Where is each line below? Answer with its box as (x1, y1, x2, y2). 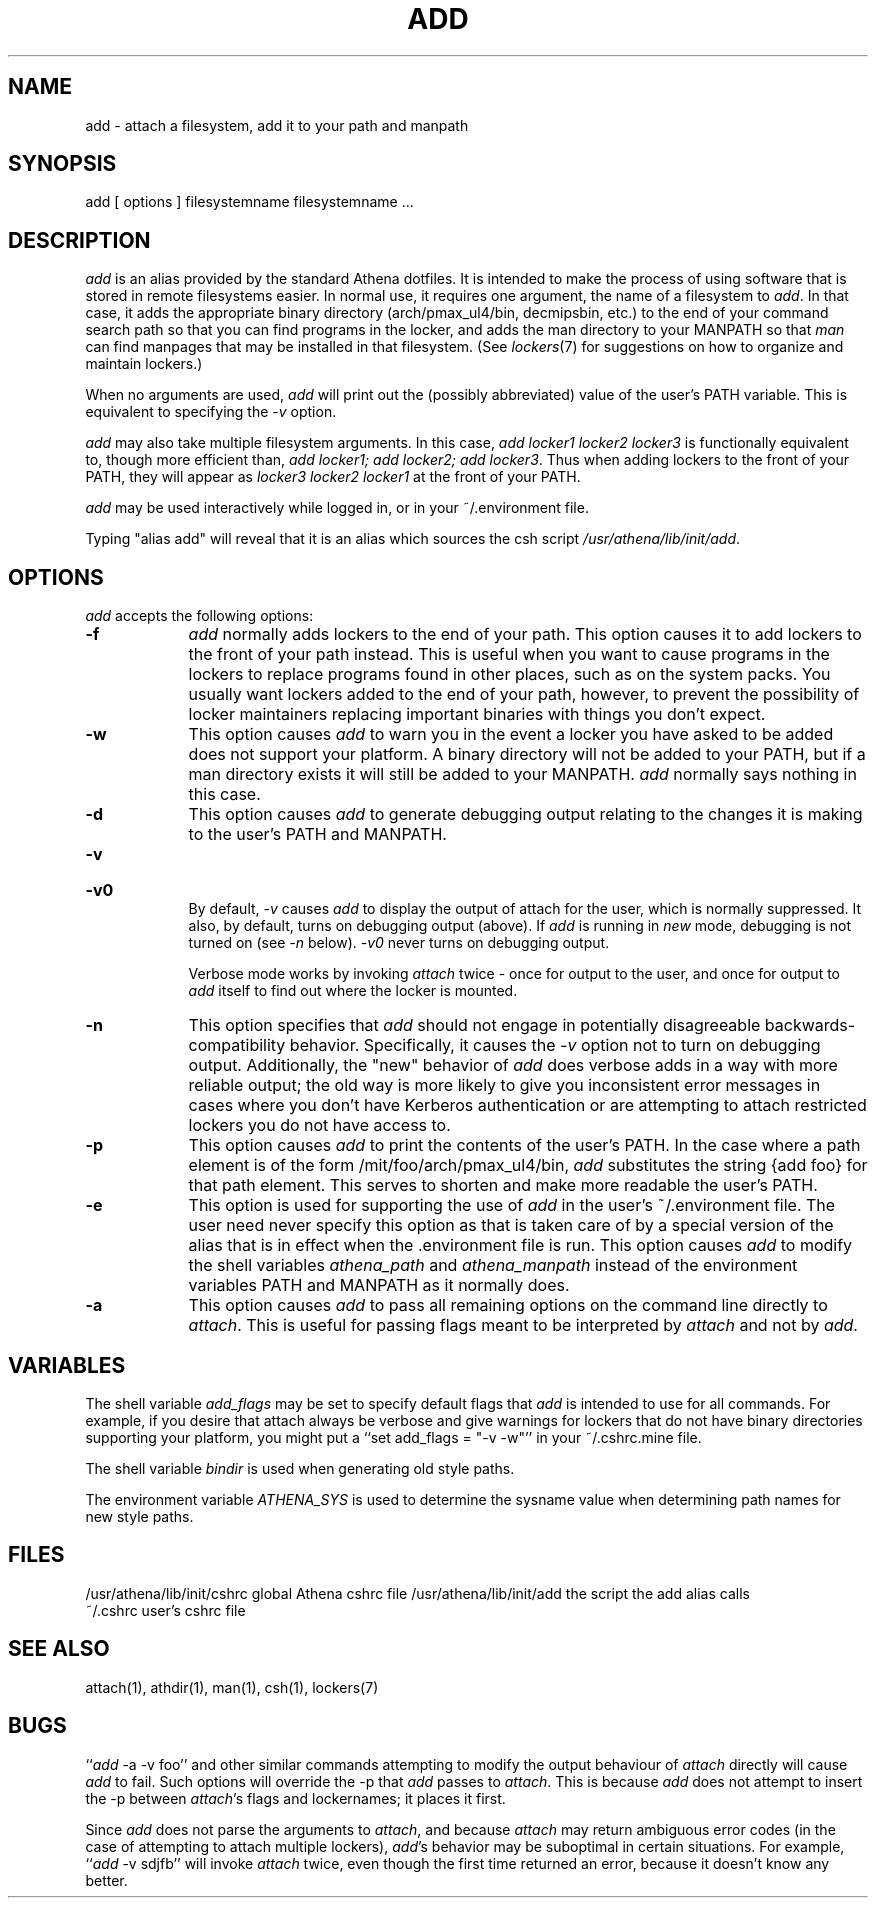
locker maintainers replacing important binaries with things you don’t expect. (188, 704, 766, 725)
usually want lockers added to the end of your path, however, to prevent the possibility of (188, 684, 860, 705)
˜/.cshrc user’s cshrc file (85, 1601, 246, 1619)
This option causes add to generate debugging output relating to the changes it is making (188, 804, 863, 825)
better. (85, 1871, 128, 1889)
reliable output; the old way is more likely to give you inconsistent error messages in (188, 1075, 821, 1096)
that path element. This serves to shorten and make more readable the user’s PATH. (188, 1175, 818, 1196)
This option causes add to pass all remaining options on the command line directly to (188, 1295, 828, 1316)
